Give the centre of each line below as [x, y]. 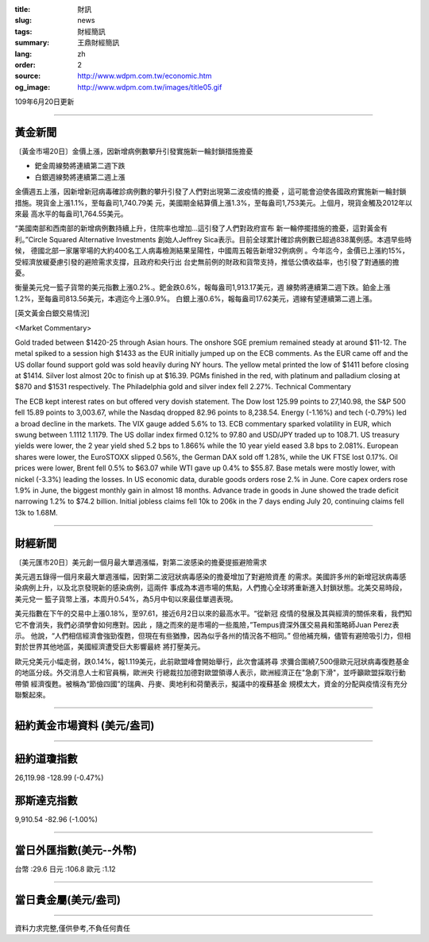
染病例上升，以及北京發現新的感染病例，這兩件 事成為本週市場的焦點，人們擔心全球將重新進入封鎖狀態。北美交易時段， [211, 588]
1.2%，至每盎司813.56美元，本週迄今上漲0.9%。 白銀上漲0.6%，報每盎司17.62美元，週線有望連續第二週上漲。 [195, 299]
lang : [23, 54]
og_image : [33, 87]
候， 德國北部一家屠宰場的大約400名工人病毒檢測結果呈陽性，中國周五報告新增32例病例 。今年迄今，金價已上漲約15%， [212, 251]
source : [28, 76]
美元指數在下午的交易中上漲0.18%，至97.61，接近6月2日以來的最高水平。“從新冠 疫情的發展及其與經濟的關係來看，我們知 [213, 614]
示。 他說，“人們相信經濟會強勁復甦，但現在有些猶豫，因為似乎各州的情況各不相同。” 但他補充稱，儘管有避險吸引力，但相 [213, 636]
